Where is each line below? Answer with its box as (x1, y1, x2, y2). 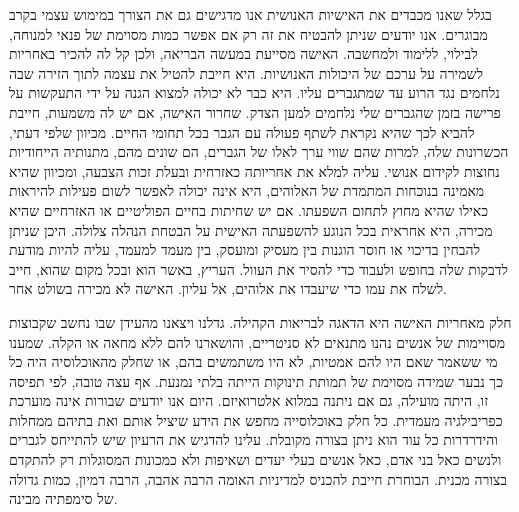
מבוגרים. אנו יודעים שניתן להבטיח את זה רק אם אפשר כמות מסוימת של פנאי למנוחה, (9, 23, 488, 44)
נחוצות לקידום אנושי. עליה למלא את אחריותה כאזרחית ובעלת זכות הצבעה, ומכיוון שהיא (9, 160, 500, 181)
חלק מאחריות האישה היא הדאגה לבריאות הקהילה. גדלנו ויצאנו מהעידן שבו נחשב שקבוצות (9, 311, 512, 332)
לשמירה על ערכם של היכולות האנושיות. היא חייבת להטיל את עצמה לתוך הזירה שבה (9, 62, 483, 83)
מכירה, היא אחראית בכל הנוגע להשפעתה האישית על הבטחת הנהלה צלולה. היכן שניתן (9, 219, 493, 240)
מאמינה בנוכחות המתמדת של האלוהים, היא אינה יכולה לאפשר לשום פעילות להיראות (9, 180, 485, 201)
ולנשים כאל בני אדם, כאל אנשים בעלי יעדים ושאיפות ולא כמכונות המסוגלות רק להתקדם (9, 449, 502, 470)
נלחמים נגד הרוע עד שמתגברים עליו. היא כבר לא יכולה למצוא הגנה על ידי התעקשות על (9, 82, 500, 103)
